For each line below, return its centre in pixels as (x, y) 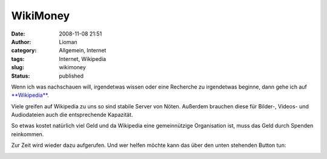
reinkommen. (28, 134)
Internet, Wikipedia (82, 59)
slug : (18, 67)
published (71, 76)
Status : (21, 76)
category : (24, 51)
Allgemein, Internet (83, 51)
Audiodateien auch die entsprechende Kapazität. (72, 115)
